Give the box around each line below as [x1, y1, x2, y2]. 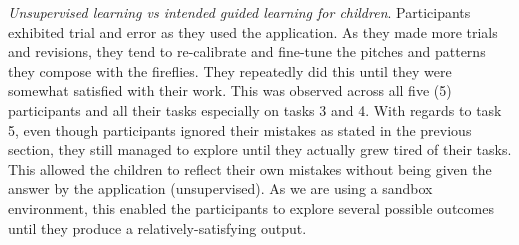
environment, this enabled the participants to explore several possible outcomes [8, 197, 494, 218]
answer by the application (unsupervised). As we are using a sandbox [8, 178, 433, 199]
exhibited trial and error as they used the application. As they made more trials [8, 21, 498, 42]
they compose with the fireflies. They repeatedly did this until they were [8, 60, 452, 81]
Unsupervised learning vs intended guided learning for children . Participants [8, 2, 471, 22]
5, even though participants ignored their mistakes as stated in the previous [8, 119, 472, 140]
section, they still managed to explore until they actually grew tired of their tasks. [8, 139, 512, 160]
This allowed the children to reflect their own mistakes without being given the [8, 158, 492, 179]
